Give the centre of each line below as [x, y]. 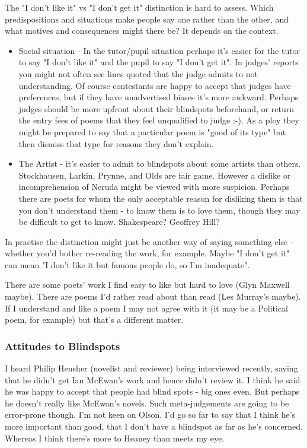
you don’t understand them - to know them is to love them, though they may [159, 210]
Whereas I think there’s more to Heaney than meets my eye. [115, 438]
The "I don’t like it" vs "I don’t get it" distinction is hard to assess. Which [139, 7]
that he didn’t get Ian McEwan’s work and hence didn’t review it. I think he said [153, 379]
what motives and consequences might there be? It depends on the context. [142, 31]
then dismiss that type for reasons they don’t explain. [116, 143]
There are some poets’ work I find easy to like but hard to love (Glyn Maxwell [147, 285]
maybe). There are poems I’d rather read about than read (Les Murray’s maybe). [153, 296]
